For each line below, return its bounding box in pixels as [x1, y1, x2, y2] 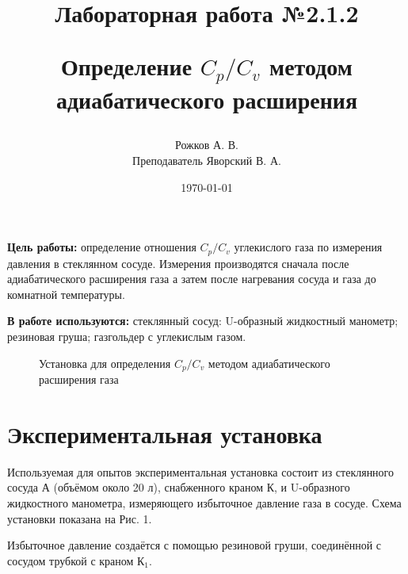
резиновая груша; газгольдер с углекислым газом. [7, 328, 246, 345]
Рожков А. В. [174, 136, 239, 153]
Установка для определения [39, 354, 171, 371]
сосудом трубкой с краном [7, 552, 134, 568]
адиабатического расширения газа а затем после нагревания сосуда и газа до [7, 270, 376, 287]
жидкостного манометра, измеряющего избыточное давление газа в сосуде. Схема [7, 495, 402, 511]
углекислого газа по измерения [234, 239, 383, 255]
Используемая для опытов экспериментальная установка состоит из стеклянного [7, 463, 395, 480]
